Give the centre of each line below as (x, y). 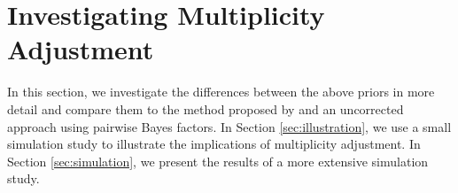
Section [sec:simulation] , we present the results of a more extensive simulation (218, 161)
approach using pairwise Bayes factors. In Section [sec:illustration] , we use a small (229, 126)
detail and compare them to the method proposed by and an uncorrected (206, 108)
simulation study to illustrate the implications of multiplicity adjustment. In (214, 144)
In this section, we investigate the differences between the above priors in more (221, 92)
